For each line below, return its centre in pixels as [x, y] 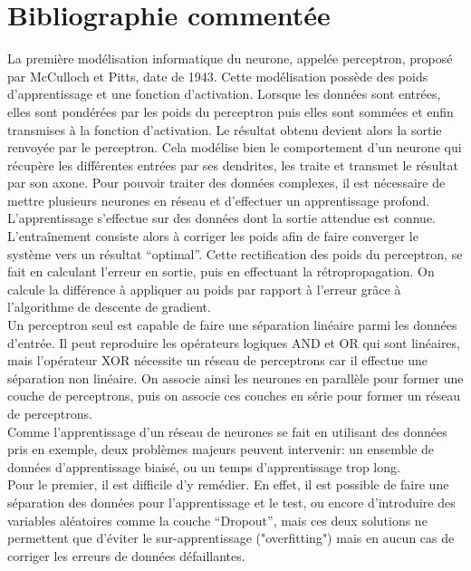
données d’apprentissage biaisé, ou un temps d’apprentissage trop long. [204, 466]
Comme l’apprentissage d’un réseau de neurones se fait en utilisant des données [227, 431]
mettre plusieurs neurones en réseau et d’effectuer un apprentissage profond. [219, 200]
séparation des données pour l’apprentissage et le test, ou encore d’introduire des [231, 502]
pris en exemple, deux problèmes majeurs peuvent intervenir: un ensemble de [221, 449]
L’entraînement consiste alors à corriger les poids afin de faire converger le [213, 236]
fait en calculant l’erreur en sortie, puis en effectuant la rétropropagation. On [221, 271]
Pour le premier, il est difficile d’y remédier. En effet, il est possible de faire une [228, 484]
